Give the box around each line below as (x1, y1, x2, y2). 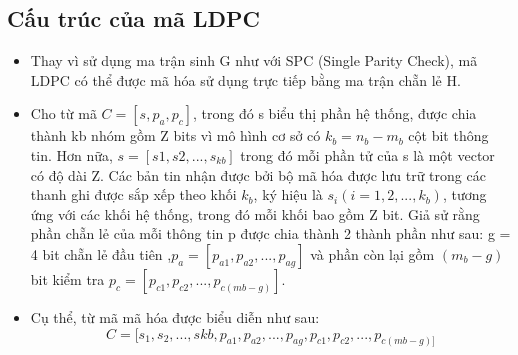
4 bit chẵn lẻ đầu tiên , (30, 243, 172, 264)
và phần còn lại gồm (310, 243, 435, 264)
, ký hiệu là (253, 184, 323, 205)
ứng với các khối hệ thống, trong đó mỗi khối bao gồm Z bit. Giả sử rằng (30, 203, 480, 224)
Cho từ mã (30, 103, 97, 124)
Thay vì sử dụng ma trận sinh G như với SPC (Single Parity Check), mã (30, 50, 478, 71)
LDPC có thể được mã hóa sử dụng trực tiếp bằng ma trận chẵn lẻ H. (30, 69, 461, 90)
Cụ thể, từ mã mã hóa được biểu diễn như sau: (30, 306, 320, 327)
